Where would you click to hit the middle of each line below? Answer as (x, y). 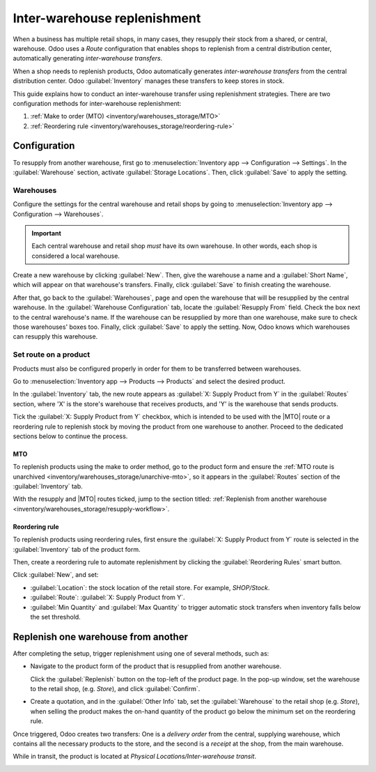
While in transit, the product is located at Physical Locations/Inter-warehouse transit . (135, 757)
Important (47, 233)
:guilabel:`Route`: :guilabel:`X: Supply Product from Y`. (108, 597)
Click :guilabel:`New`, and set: (56, 575)
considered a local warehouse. (76, 256)
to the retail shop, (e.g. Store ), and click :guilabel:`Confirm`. (115, 689)
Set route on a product (52, 355)
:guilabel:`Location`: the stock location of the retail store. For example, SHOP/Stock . (150, 587)
